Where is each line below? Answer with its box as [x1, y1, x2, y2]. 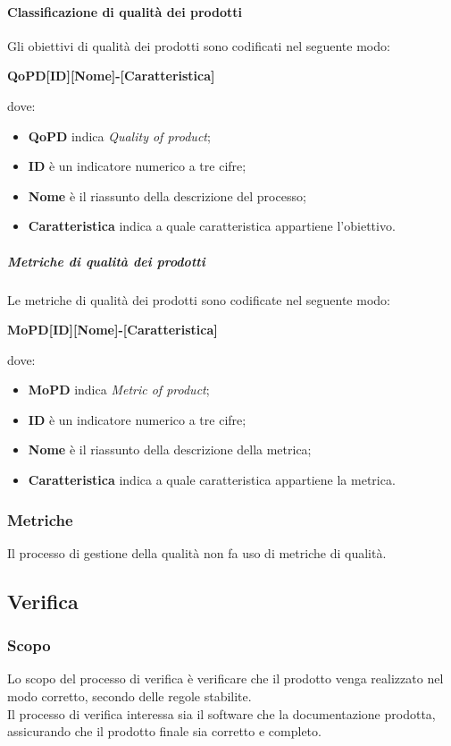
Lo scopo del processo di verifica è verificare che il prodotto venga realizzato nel [7, 669, 444, 688]
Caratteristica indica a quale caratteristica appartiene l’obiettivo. [28, 216, 396, 235]
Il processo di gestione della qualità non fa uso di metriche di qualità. [7, 543, 387, 562]
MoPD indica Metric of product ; [28, 380, 210, 399]
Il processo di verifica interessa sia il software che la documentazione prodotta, [7, 704, 436, 723]
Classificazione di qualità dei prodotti [7, 2, 243, 21]
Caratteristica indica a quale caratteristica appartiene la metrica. [28, 470, 396, 489]
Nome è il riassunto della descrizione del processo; [28, 186, 306, 205]
